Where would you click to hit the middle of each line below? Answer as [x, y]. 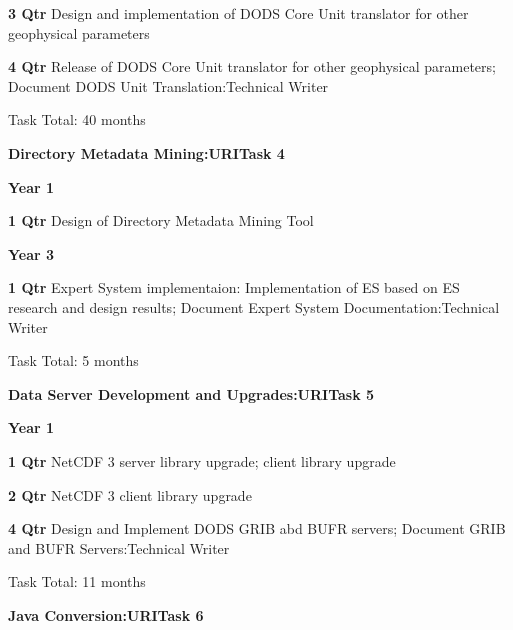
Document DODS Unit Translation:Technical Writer [168, 85]
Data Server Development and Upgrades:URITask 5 [191, 393]
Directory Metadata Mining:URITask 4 [146, 152]
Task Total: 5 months [73, 360]
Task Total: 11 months [77, 581]
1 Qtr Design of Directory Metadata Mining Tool [161, 220]
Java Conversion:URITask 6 [106, 614]
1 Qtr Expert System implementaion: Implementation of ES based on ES [234, 287]
